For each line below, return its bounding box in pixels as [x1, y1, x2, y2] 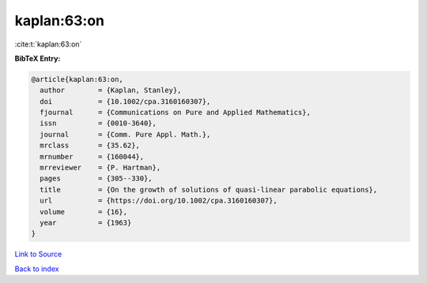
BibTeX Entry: [14, 54, 61, 63]
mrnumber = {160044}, [40, 152, 145, 161]
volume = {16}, [40, 207, 128, 216]
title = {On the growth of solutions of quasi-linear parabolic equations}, [40, 185, 378, 194]
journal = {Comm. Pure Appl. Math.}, [40, 130, 211, 139]
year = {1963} [40, 218, 132, 227]
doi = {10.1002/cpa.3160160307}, [40, 97, 211, 106]
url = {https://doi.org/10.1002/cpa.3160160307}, [40, 196, 278, 205]
